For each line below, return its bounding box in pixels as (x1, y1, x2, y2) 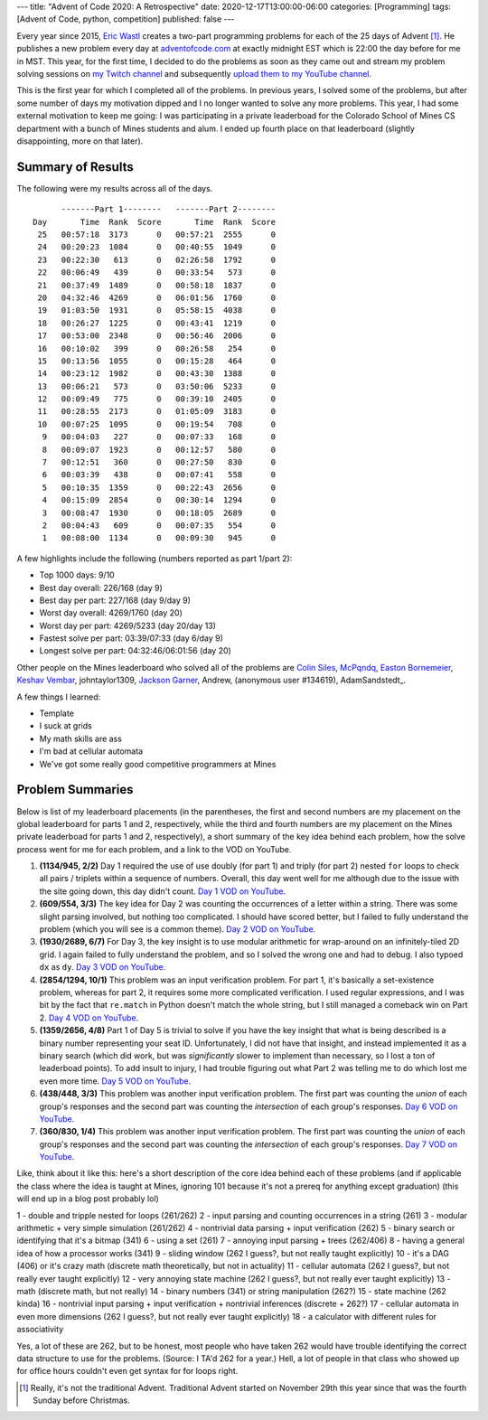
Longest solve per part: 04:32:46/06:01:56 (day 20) (39, 645, 232, 656)
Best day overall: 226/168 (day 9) (39, 582, 163, 593)
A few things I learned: (16, 691, 101, 702)
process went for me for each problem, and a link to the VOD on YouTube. (16, 843, 292, 854)
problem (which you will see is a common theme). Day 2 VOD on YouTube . (39, 924, 316, 935)
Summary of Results (16, 159, 135, 174)
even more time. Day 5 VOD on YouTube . (39, 1076, 192, 1086)
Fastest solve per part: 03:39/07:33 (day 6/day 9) (39, 633, 223, 644)
